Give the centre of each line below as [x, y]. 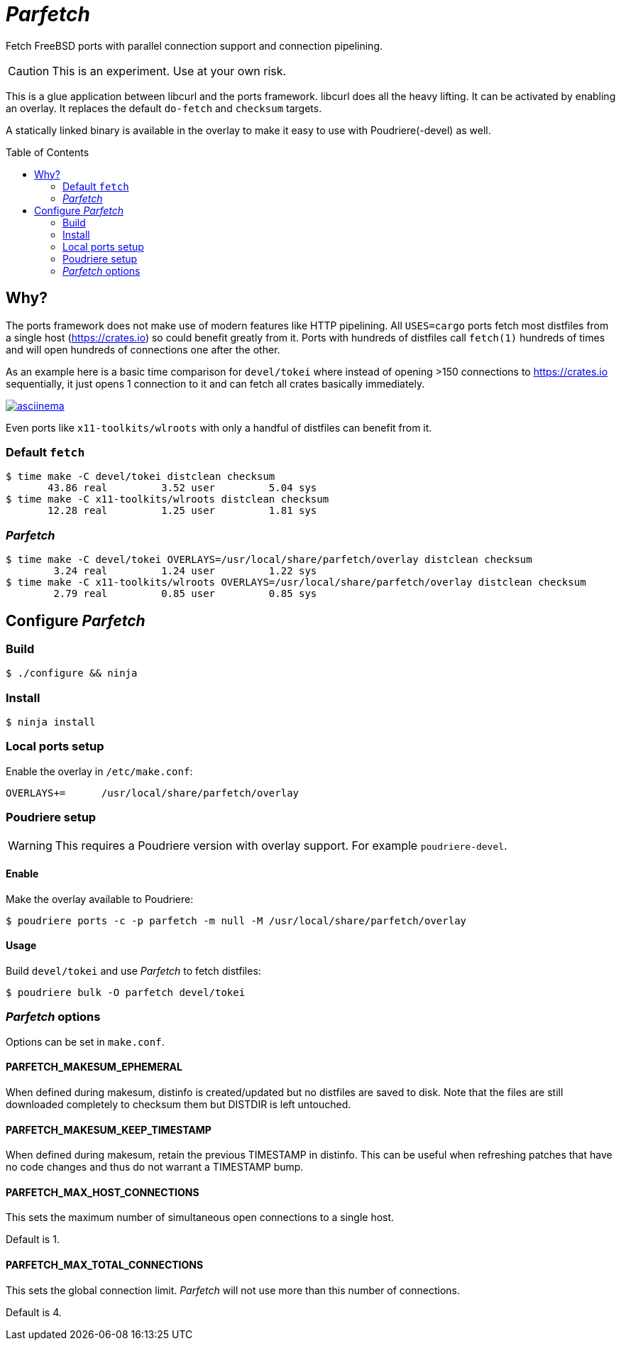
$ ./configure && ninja [72, 673]
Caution [29, 71]
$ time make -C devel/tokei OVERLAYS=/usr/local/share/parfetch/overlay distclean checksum [269, 560]
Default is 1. [33, 1240]
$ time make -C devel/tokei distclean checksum [141, 477]
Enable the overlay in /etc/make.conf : [99, 771]
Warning [30, 845]
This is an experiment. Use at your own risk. [169, 71]
